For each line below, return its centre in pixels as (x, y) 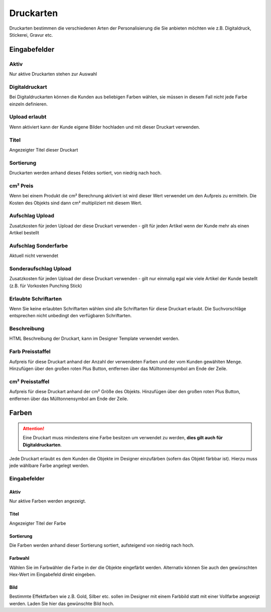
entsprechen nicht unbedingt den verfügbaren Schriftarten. (71, 316)
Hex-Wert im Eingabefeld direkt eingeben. (53, 574)
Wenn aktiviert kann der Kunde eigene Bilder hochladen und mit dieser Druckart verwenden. (105, 127)
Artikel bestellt (24, 233)
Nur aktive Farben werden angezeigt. (48, 501)
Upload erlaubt (28, 117)
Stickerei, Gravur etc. (31, 35)
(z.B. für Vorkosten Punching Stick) (46, 286)
